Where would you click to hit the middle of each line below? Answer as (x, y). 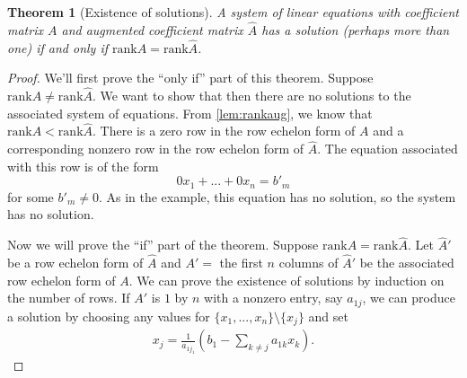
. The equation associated (388, 149)
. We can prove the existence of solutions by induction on (286, 280)
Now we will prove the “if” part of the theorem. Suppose (163, 245)
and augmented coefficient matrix (152, 29)
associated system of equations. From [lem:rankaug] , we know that (190, 113)
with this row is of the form (83, 166)
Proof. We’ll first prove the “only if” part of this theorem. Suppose (190, 78)
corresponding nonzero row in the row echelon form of (156, 149)
